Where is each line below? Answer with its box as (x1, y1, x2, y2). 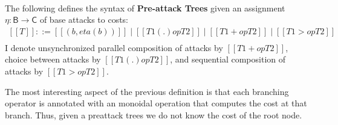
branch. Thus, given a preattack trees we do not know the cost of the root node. (5, 108, 302, 121)
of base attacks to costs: (39, 13, 128, 26)
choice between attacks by (5, 53, 101, 66)
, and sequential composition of (170, 53, 286, 66)
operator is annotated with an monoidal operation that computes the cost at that (5, 97, 307, 109)
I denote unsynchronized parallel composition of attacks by (5, 41, 223, 53)
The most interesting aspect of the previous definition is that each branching (5, 85, 289, 97)
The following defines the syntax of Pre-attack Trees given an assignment (5, 1, 285, 14)
